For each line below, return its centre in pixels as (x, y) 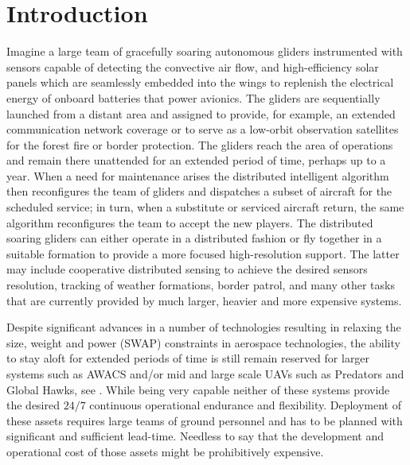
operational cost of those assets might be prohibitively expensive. (165, 451)
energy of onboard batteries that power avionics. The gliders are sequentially (193, 97)
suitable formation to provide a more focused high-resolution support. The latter (203, 253)
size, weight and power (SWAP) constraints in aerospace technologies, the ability (203, 342)
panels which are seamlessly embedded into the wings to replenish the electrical (200, 82)
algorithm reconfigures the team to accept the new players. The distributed (190, 222)
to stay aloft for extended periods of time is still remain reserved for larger (188, 358)
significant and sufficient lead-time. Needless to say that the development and (195, 436)
